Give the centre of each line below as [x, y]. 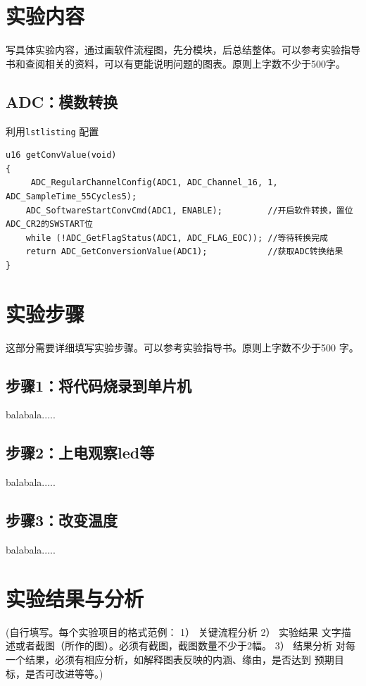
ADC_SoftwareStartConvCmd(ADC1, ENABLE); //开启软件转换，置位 [189, 210]
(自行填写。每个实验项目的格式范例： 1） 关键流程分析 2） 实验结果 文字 [173, 631]
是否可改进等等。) [64, 673]
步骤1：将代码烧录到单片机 [99, 385]
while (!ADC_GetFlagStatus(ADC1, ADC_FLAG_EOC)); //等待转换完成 [177, 238]
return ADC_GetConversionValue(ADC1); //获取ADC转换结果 [184, 252]
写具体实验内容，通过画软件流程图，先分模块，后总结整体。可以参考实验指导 [183, 50]
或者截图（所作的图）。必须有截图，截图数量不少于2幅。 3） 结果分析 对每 [185, 646]
